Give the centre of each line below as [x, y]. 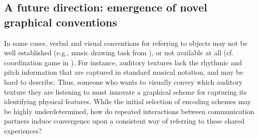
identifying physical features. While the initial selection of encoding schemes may [128, 101]
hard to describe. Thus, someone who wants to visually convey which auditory [123, 81]
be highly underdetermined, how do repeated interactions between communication [129, 111]
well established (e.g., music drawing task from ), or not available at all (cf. [119, 53]
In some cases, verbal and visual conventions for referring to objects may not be [126, 43]
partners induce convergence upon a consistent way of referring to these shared [124, 121]
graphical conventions [61, 22]
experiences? [23, 130]
